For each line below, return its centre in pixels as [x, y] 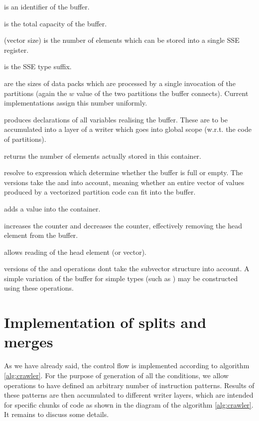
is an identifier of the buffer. [47, 6]
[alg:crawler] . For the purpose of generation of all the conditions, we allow [116, 375]
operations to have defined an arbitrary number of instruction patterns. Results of [129, 385]
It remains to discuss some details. [57, 414]
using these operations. [39, 288]
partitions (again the [36, 93]
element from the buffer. [41, 235]
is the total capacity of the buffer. [56, 23]
